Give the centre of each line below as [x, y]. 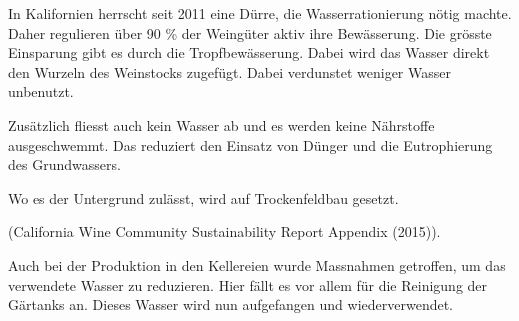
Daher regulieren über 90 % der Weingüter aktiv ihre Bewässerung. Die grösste [250, 32]
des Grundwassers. [64, 164]
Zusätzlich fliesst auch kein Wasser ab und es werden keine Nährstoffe [221, 124]
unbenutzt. [41, 91]
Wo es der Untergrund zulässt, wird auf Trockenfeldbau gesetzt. [203, 197]
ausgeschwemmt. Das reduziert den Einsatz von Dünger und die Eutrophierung [250, 144]
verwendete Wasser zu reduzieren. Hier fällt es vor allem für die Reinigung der [248, 284]
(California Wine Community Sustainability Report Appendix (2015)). [224, 231]
